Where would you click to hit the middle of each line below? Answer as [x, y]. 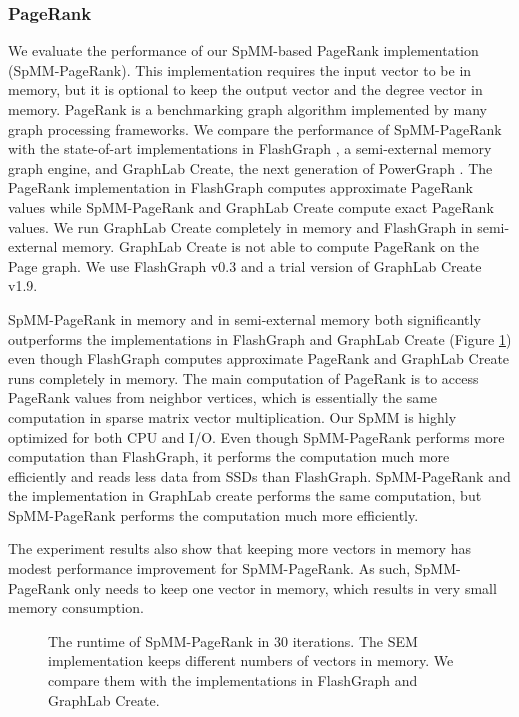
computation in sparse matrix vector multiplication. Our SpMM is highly [232, 416]
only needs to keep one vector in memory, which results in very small [285, 587]
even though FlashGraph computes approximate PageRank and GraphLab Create [259, 358]
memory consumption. [76, 607]
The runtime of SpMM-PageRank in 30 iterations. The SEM [233, 640]
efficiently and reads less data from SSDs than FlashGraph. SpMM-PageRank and [259, 475]
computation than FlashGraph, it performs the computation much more [229, 456]
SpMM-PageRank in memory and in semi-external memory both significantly [244, 318]
